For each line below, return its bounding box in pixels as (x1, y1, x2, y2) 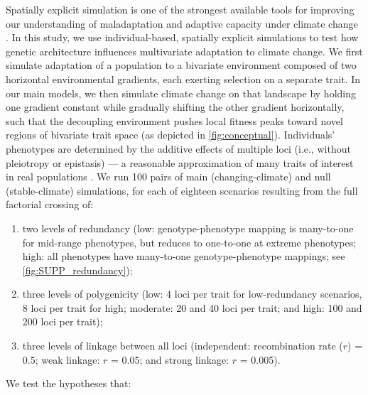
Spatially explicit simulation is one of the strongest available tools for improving (6, 2, 355, 16)
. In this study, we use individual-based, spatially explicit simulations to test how (6, 30, 359, 45)
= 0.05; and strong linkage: (110, 352, 229, 367)
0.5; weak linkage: (22, 352, 100, 367)
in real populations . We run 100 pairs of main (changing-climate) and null (6, 169, 331, 184)
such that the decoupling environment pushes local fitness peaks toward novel (6, 113, 343, 128)
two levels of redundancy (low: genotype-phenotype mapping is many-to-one (22, 220, 354, 235)
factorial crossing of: (6, 197, 94, 212)
